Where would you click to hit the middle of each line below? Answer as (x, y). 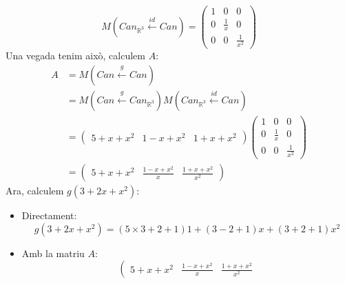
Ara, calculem (35, 191)
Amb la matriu (53, 253)
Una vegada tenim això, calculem (75, 55)
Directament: (49, 215)
